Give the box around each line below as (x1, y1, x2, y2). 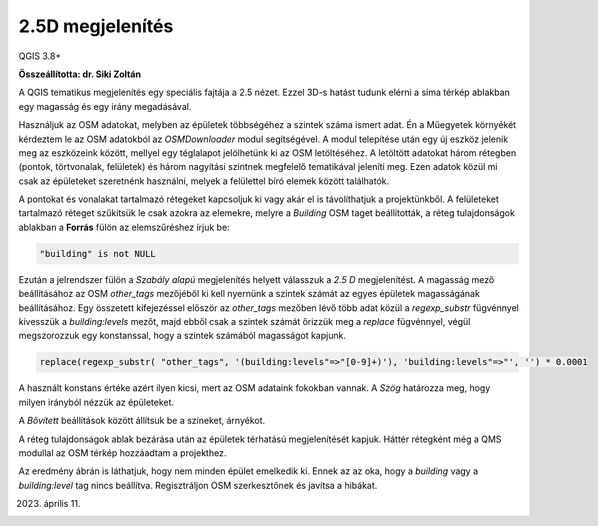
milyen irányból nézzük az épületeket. (18, 396, 175, 408)
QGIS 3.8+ (18, 50, 62, 62)
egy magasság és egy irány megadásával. (18, 100, 192, 112)
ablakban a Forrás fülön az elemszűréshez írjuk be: (18, 221, 230, 233)
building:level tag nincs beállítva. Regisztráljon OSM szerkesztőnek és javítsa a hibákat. (18, 479, 378, 491)
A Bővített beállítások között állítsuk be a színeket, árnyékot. (18, 415, 266, 427)
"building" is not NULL (39, 248, 157, 259)
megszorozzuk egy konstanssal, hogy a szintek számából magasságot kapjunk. (18, 330, 347, 342)
